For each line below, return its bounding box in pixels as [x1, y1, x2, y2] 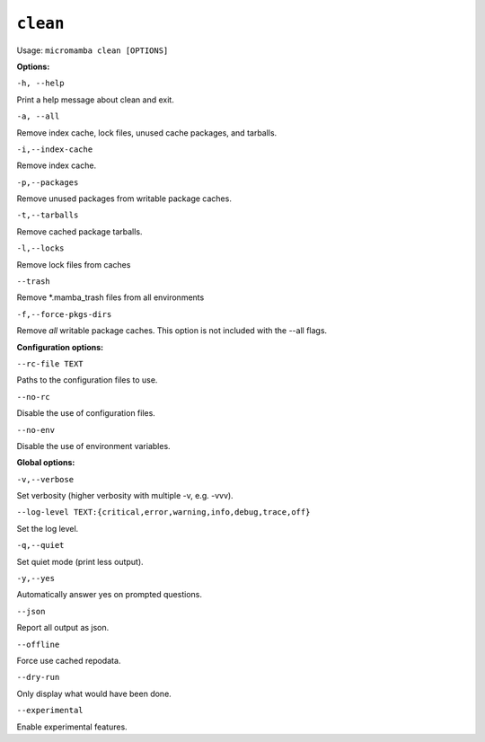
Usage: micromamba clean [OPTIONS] [16, 45, 169, 56]
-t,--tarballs [16, 210, 79, 220]
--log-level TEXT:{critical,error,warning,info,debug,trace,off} [16, 508, 311, 517]
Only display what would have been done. [16, 688, 172, 699]
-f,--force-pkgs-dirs [16, 309, 112, 319]
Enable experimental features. [16, 721, 128, 732]
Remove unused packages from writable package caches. [16, 193, 233, 204]
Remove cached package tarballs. [16, 225, 143, 237]
